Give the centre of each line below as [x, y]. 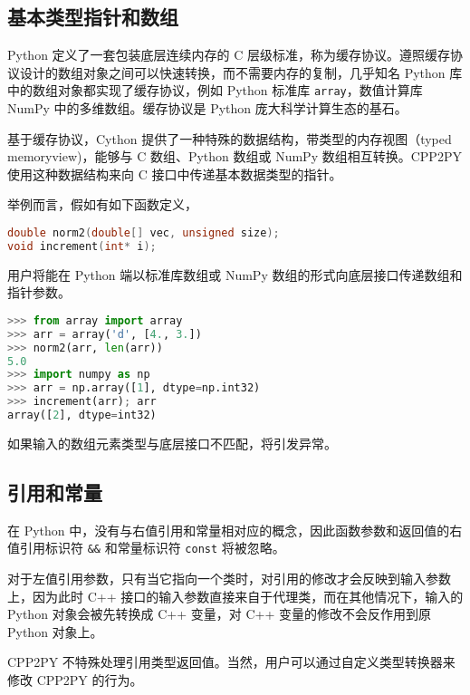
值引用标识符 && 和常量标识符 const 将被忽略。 [146, 548]
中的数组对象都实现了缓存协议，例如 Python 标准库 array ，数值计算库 [215, 90]
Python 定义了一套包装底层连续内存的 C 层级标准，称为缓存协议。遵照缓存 [229, 55]
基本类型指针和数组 [93, 17]
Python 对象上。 [55, 631]
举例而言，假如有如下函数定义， [102, 204]
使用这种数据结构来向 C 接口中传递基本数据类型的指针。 [175, 174]
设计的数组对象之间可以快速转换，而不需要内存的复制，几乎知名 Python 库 [241, 72]
